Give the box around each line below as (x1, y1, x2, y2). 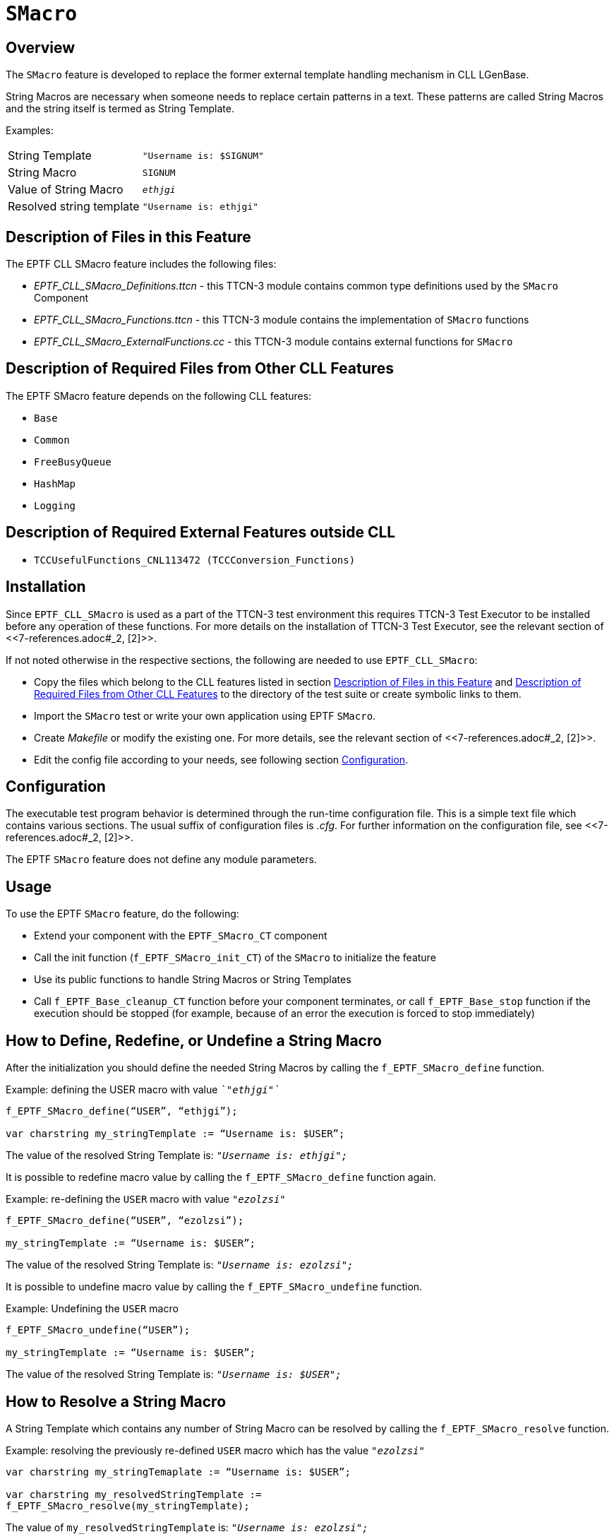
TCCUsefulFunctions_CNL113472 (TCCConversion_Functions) (34, 554, 356, 566)
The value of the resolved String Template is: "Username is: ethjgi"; (6, 1149, 348, 1162)
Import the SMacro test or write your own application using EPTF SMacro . (34, 709, 376, 722)
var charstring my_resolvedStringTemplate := (6, 1488, 262, 1500)
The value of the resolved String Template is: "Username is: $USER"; (6, 1368, 342, 1381)
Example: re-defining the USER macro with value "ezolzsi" (6, 1193, 286, 1206)
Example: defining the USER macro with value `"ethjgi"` (6, 1083, 280, 1096)
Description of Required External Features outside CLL (6, 523, 396, 542)
